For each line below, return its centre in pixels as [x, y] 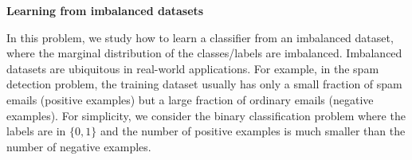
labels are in [36, 131]
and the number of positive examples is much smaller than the [253, 131]
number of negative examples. [79, 146]
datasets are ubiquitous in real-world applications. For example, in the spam [193, 68]
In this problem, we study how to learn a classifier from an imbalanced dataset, [200, 37]
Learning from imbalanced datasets [105, 10]
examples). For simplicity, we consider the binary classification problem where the [206, 115]
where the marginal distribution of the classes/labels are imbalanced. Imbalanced [204, 53]
